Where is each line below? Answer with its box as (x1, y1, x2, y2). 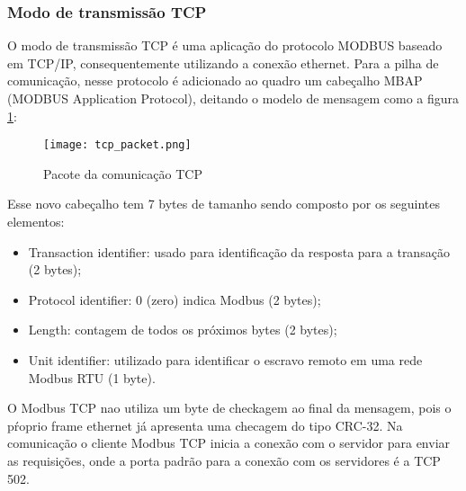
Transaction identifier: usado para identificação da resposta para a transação (28, 242, 450, 261)
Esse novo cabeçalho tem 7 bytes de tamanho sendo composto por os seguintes (7, 194, 441, 213)
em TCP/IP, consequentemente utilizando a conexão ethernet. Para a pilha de (7, 53, 439, 72)
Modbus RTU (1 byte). (28, 368, 156, 387)
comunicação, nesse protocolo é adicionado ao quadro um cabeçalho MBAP (7, 71, 423, 90)
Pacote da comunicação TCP (43, 164, 202, 183)
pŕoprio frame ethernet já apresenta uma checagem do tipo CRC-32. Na (7, 415, 403, 434)
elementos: (7, 212, 65, 231)
